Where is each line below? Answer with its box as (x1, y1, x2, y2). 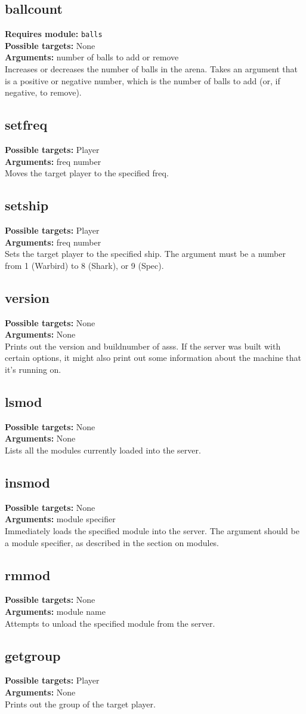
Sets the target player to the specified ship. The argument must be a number (5, 247, 286, 260)
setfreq (5, 115, 48, 134)
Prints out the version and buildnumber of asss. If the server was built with (5, 339, 281, 352)
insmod (5, 473, 50, 491)
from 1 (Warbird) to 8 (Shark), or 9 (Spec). (5, 259, 164, 271)
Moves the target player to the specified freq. (5, 167, 169, 179)
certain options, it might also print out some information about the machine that (5, 351, 301, 364)
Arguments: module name (5, 605, 106, 617)
